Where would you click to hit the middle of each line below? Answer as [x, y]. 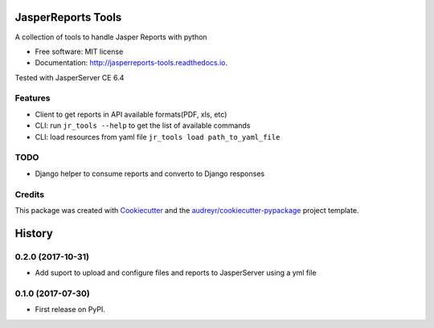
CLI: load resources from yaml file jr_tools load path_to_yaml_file [158, 137]
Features [33, 98]
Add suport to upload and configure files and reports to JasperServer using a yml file [176, 273]
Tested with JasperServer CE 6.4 [70, 77]
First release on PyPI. [70, 310]
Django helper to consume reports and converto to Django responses [150, 174]
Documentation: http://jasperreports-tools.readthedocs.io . [131, 63]
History [34, 233]
